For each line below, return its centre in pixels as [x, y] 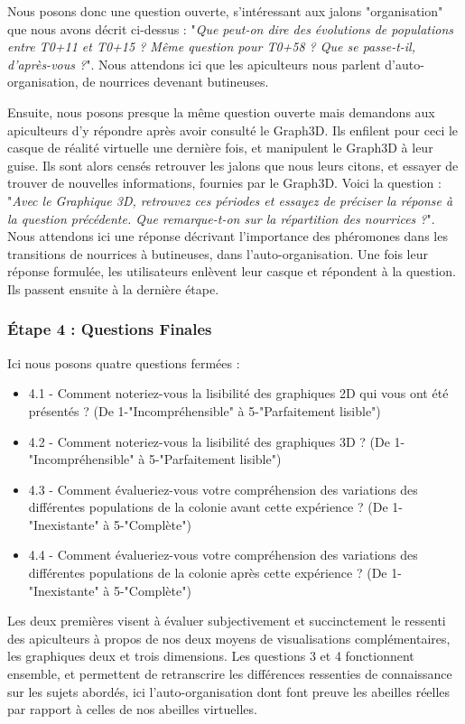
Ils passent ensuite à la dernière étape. [113, 288]
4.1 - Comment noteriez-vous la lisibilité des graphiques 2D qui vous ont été [238, 393]
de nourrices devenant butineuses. [176, 82]
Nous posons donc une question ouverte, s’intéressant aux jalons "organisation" [225, 11]
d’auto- [405, 64]
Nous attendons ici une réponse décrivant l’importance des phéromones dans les [228, 236]
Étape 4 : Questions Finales [110, 329]
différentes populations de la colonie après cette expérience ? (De [208, 573]
